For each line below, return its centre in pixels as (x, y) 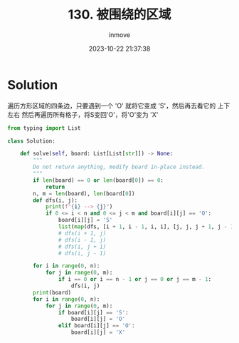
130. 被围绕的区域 (119, 15)
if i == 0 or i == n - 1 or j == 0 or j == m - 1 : (135, 280)
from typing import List (44, 128)
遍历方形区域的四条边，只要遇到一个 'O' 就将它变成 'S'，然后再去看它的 (112, 106)
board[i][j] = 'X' (98, 332)
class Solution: (31, 141)
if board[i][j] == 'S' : (94, 312)
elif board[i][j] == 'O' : (96, 326)
